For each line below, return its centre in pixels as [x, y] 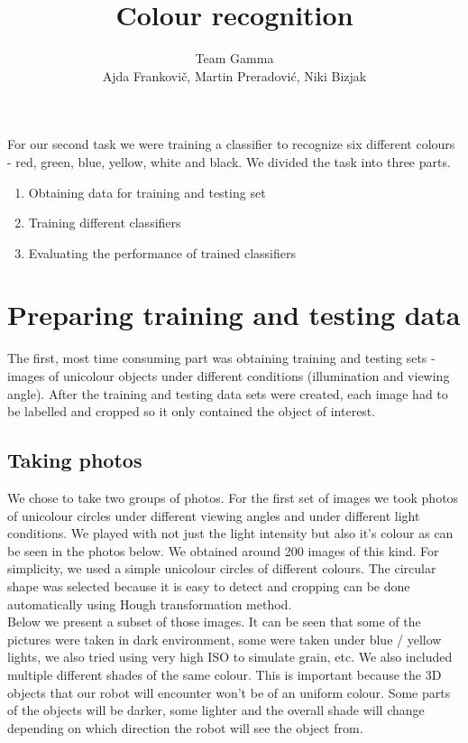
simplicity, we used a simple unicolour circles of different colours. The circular [222, 568]
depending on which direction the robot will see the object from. [185, 727]
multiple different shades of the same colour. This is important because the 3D [225, 674]
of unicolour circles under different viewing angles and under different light [214, 515]
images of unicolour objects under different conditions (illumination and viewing [229, 376]
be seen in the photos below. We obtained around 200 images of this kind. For [223, 550]
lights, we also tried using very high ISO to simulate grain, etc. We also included [230, 657]
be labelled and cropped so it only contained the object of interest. [192, 411]
